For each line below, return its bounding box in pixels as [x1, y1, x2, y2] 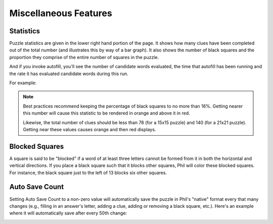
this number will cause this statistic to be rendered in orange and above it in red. [23, 110, 191, 116]
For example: [9, 80, 37, 86]
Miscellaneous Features [9, 8, 112, 19]
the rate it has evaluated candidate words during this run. [9, 71, 128, 77]
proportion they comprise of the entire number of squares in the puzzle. [9, 54, 159, 60]
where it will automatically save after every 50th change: [9, 210, 127, 216]
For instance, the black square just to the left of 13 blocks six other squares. [9, 170, 167, 176]
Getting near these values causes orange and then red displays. [23, 126, 156, 132]
